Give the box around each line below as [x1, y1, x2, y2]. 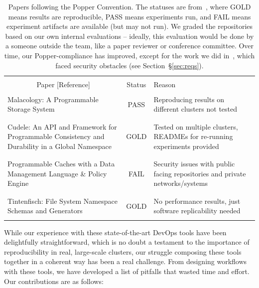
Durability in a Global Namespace [7, 141, 112, 151]
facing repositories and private [153, 168, 246, 178]
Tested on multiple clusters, [153, 121, 238, 132]
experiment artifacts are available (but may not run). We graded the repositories [6, 21, 253, 31]
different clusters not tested [153, 104, 238, 114]
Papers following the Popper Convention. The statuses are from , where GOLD [8, 1, 251, 11]
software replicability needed [153, 205, 241, 216]
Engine [7, 178, 29, 188]
